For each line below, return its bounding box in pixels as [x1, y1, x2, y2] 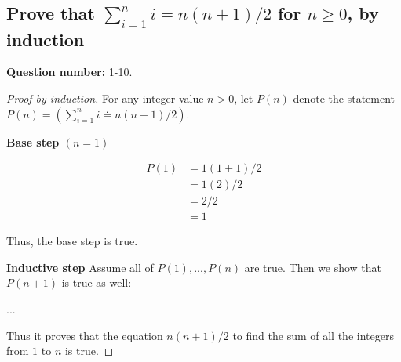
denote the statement [293, 89, 396, 106]
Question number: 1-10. [6, 63, 133, 80]
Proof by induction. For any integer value [6, 89, 204, 106]
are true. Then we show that [244, 259, 382, 275]
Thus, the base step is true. [6, 233, 138, 249]
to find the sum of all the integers [232, 327, 394, 343]
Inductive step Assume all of [6, 259, 154, 275]
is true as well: [61, 274, 132, 291]
